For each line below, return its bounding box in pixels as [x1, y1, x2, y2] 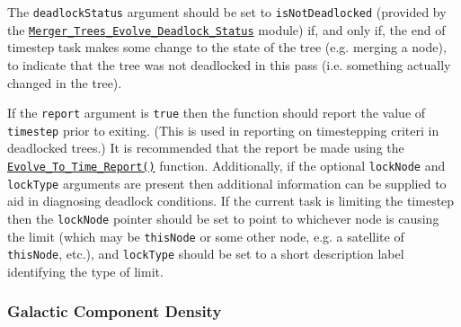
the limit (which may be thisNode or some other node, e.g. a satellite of [7, 226, 404, 245]
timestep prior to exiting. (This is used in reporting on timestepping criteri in [7, 120, 439, 139]
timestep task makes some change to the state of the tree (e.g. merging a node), [7, 38, 447, 57]
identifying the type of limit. [7, 261, 164, 280]
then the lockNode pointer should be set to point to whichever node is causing [7, 208, 439, 227]
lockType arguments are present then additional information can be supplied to [7, 173, 447, 192]
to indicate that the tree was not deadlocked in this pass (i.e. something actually [7, 55, 451, 74]
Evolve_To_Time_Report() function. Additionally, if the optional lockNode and [7, 156, 446, 174]
